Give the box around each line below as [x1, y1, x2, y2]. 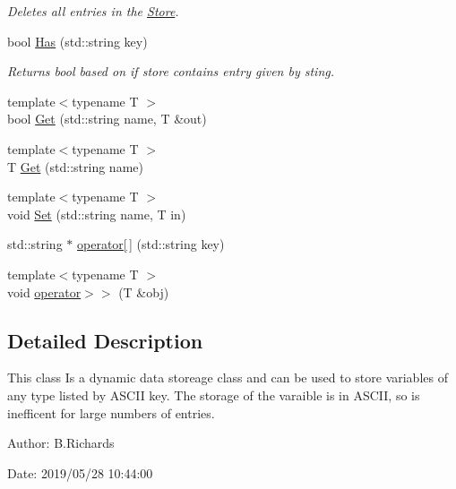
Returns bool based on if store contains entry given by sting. [7, 62, 335, 81]
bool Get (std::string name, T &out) [7, 109, 207, 128]
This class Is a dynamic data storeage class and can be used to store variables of [7, 368, 448, 387]
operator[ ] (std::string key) [77, 235, 225, 253]
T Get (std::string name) [7, 157, 143, 176]
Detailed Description [7, 326, 203, 354]
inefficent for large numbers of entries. [7, 403, 215, 422]
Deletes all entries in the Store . [7, 2, 179, 20]
